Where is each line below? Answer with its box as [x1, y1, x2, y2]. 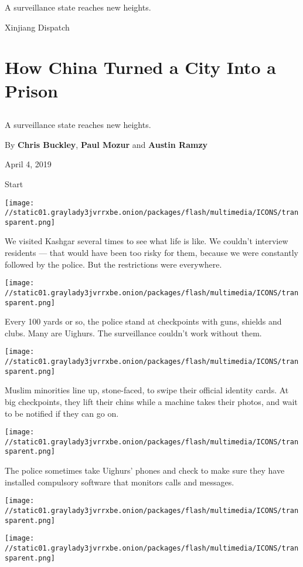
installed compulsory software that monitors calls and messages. [5, 475, 234, 488]
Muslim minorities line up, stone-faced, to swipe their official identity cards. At [5, 384, 289, 396]
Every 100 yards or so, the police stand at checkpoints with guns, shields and [5, 315, 282, 328]
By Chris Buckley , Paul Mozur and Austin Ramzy [5, 138, 208, 150]
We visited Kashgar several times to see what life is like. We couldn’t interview [5, 235, 288, 247]
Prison [5, 78, 58, 102]
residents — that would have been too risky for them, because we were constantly [5, 247, 298, 259]
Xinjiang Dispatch [5, 21, 70, 33]
